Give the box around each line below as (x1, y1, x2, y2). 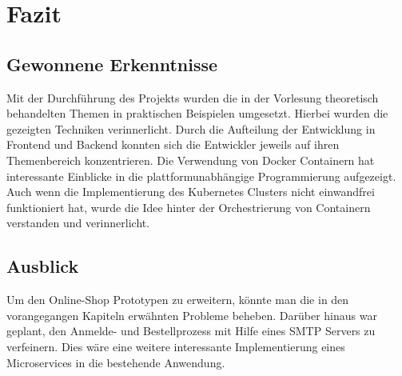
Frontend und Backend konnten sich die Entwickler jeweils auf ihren (6, 136, 340, 153)
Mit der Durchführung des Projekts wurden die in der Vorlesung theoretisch (6, 89, 379, 106)
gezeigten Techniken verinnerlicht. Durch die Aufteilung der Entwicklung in (6, 120, 376, 137)
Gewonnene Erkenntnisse (6, 51, 218, 76)
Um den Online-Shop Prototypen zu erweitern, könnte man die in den (6, 291, 349, 308)
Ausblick (6, 254, 79, 278)
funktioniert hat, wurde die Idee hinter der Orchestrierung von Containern (6, 198, 371, 215)
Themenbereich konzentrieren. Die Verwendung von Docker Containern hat (6, 151, 375, 168)
